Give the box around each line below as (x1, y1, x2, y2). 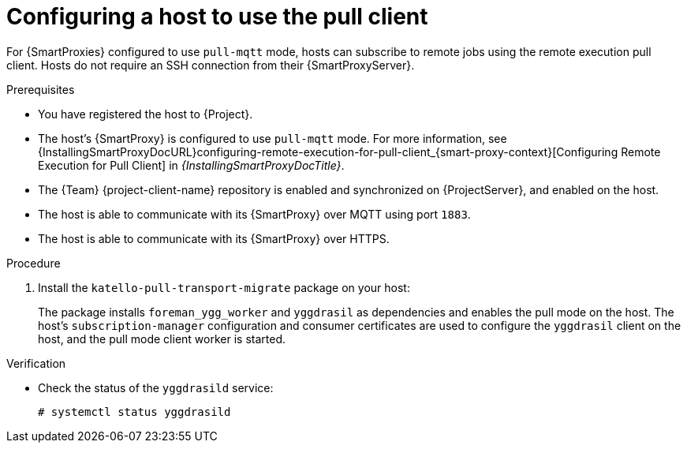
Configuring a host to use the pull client (6, 3, 428, 30)
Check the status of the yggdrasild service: (38, 380, 274, 395)
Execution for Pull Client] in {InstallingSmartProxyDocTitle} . (38, 158, 345, 172)
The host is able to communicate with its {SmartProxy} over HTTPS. (38, 231, 390, 245)
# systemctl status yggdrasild (38, 405, 231, 418)
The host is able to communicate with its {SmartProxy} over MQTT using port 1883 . (38, 207, 471, 221)
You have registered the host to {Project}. (38, 107, 253, 121)
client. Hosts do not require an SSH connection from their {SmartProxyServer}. (6, 58, 415, 72)
